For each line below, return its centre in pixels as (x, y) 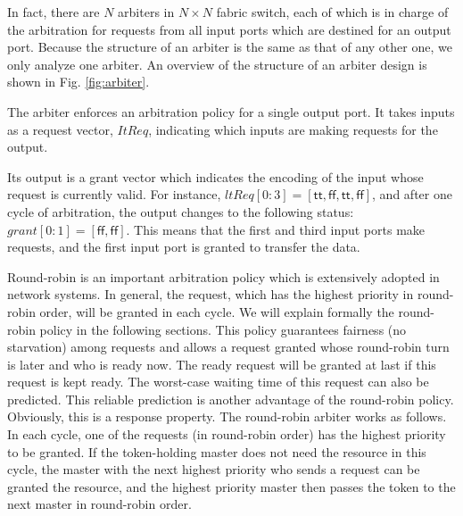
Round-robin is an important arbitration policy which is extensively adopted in (223, 276)
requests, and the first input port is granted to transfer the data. (184, 247)
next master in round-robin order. (99, 504)
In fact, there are (54, 12)
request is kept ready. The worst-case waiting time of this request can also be (218, 382)
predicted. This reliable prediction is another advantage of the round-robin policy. (231, 399)
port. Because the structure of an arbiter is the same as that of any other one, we (230, 47)
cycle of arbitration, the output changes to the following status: (181, 211)
